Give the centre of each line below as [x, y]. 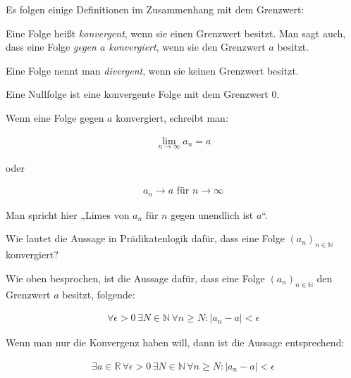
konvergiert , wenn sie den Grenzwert [187, 47]
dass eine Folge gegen [51, 47]
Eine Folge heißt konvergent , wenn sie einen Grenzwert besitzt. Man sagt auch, [176, 33]
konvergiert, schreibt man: [172, 117]
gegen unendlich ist [212, 214]
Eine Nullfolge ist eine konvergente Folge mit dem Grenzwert [137, 94]
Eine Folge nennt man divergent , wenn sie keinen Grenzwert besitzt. [152, 70]
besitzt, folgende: [99, 294]
